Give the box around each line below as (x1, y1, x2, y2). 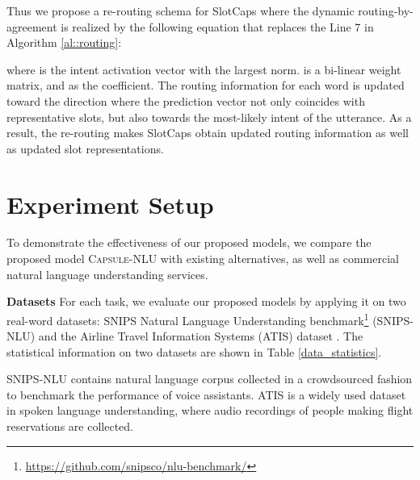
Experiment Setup (6, 187, 214, 220)
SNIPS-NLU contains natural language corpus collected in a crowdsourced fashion (6, 370, 413, 387)
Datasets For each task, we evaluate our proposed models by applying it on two (6, 293, 406, 310)
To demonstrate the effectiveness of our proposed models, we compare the (6, 234, 372, 251)
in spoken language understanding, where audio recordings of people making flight (6, 402, 414, 419)
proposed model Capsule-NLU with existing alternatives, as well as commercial (6, 250, 399, 267)
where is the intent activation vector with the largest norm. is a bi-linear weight (6, 61, 401, 77)
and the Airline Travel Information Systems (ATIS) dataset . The (38, 328, 363, 344)
